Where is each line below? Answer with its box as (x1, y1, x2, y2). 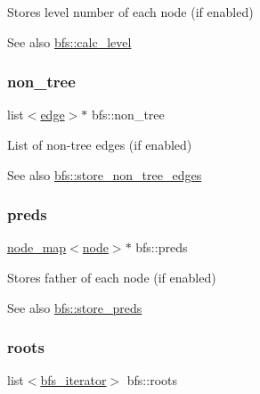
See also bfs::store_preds (7, 298, 142, 316)
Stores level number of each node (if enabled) (7, 3, 254, 21)
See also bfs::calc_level (7, 32, 132, 51)
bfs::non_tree (91, 105, 165, 124)
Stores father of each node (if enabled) (7, 268, 216, 286)
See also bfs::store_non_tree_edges (7, 165, 202, 184)
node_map (7, 238, 67, 257)
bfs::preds (135, 238, 188, 257)
